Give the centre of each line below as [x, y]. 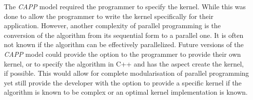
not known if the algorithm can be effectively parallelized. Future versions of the [124, 44]
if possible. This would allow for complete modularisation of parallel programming [126, 73]
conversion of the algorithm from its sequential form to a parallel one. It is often [124, 35]
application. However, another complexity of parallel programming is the [112, 25]
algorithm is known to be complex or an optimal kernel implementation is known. [126, 92]
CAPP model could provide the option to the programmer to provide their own [123, 54]
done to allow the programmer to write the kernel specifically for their [109, 16]
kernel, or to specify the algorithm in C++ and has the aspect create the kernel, [124, 63]
